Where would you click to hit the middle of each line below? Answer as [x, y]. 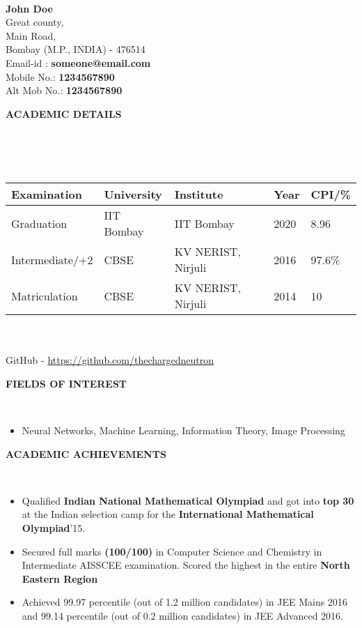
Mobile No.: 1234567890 [60, 76]
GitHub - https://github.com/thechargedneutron [110, 360]
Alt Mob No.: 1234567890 [64, 90]
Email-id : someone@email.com [78, 62]
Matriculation [45, 296]
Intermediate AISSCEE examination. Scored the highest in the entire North [186, 565]
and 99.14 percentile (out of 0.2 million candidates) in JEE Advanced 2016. [182, 616]
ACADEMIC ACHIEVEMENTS [86, 453]
